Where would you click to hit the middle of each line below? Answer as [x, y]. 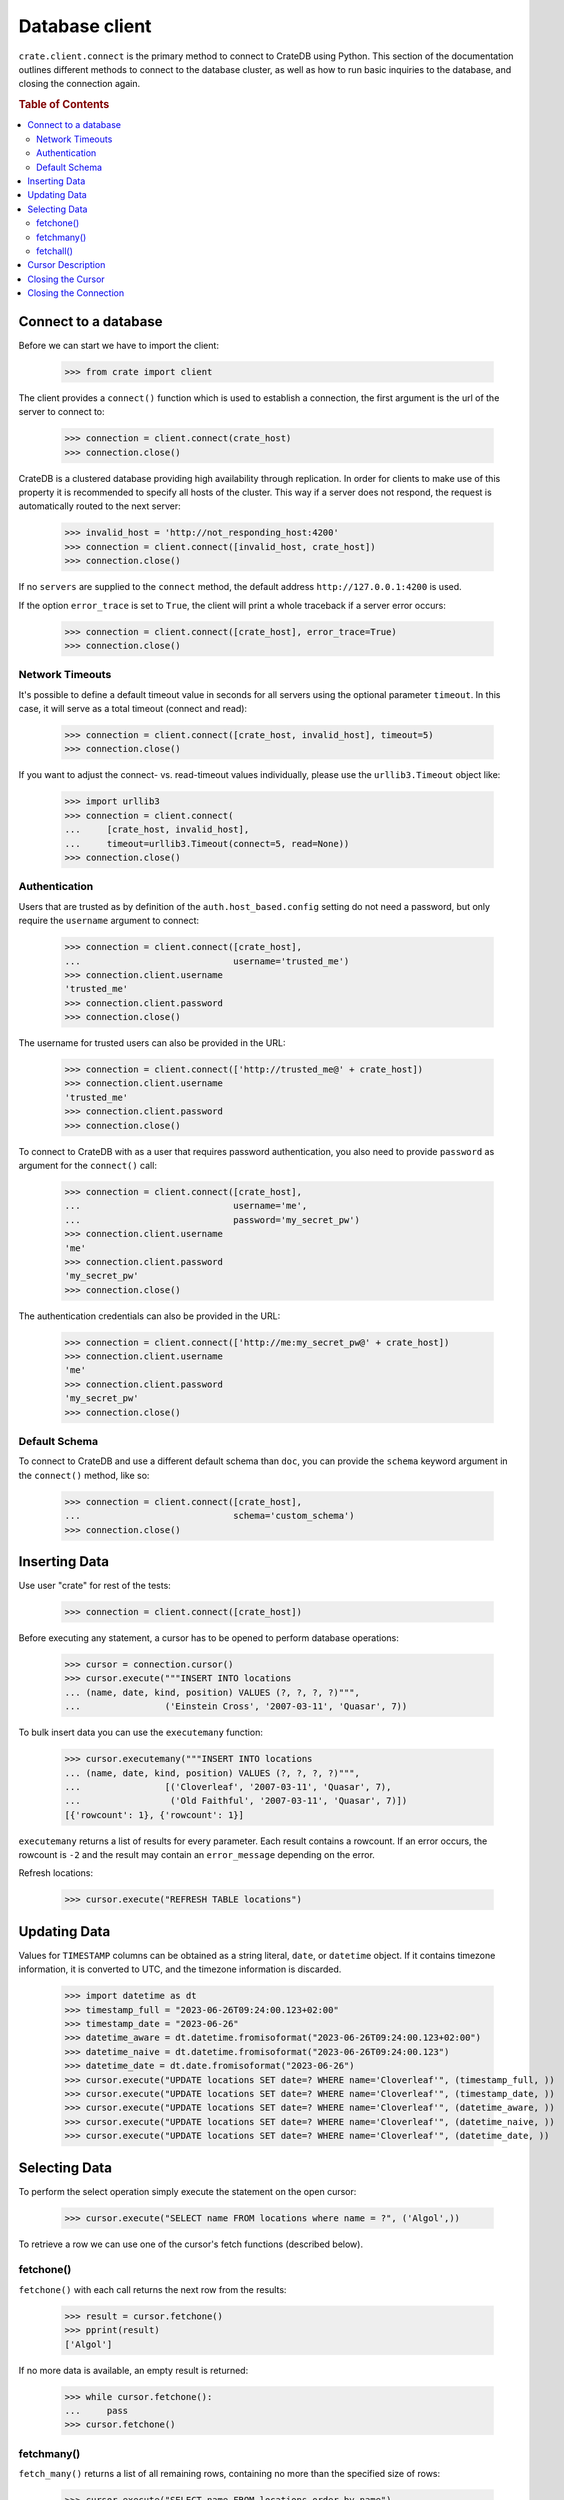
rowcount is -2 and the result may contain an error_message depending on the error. [196, 1855]
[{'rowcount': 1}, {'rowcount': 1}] [154, 1814]
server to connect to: [61, 412]
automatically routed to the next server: [99, 506]
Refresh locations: [56, 1873]
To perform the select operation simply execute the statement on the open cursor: [187, 2191]
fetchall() [55, 251]
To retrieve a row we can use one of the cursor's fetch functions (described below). [191, 2244]
